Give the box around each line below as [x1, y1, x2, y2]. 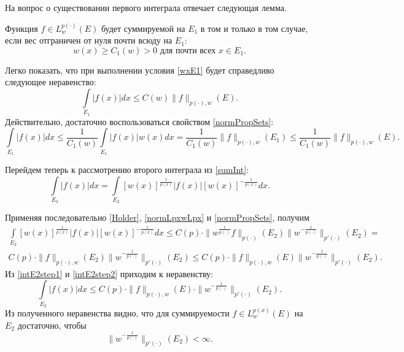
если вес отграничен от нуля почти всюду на [5, 34, 173, 47]
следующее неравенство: [5, 75, 96, 88]
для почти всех [160, 46, 216, 55]
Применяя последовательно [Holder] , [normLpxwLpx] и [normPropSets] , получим [5, 211, 309, 224]
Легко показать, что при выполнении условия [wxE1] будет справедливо [5, 63, 274, 76]
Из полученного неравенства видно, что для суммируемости [5, 306, 230, 319]
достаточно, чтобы [17, 318, 87, 331]
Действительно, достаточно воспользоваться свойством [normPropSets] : [5, 115, 274, 128]
